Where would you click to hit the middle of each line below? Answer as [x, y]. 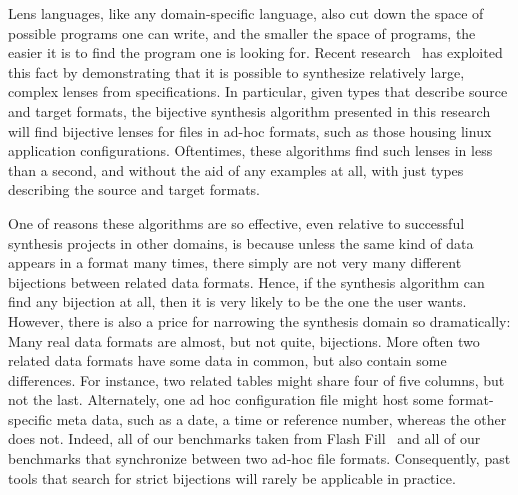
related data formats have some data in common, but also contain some [227, 360]
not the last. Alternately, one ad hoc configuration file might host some [226, 399]
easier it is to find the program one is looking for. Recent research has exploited [255, 52]
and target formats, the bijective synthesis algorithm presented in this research [249, 110]
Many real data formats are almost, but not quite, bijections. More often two [244, 340]
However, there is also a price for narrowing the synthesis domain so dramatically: [259, 320]
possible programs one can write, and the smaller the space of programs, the [242, 32]
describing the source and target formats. [134, 189]
